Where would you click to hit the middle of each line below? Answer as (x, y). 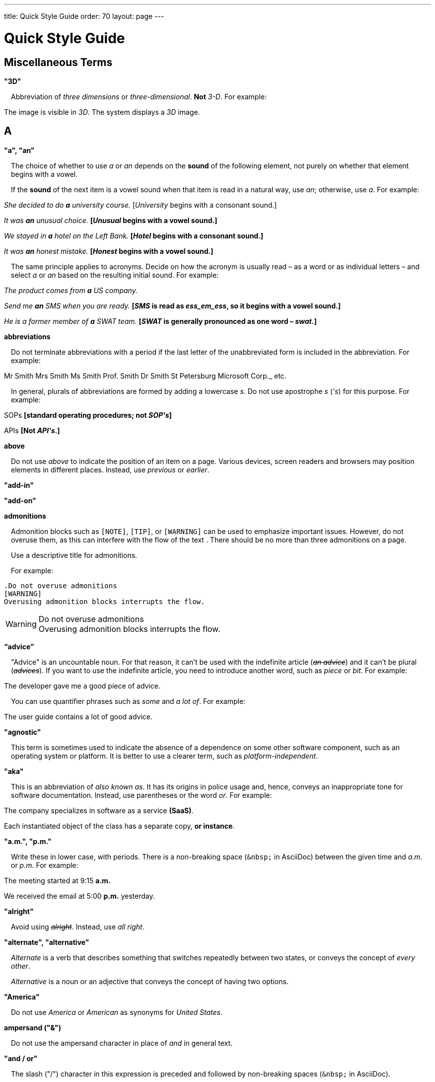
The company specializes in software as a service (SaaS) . (99, 810)
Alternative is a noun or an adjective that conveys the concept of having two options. (150, 981)
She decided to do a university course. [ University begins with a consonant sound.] (141, 205)
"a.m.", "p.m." (28, 841)
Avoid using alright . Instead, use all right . (78, 927)
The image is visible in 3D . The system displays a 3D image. (102, 112)
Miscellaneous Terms (58, 62)
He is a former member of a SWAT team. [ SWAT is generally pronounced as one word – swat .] (160, 321)
